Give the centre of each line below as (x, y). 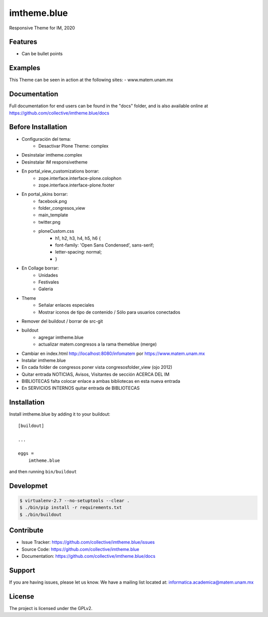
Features (23, 42)
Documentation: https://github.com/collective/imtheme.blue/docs (89, 556)
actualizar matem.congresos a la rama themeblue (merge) (98, 344)
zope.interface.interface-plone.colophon (80, 178)
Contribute (26, 530)
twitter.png (49, 222)
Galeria (46, 289)
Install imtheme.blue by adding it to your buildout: (60, 414)
